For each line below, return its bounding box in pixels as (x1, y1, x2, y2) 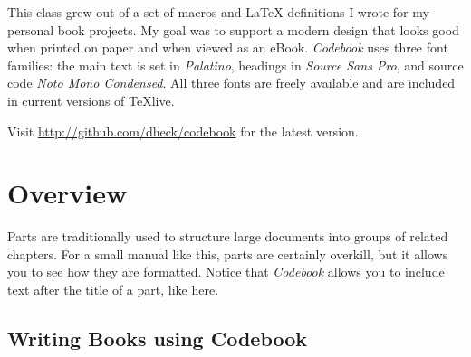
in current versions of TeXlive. (7, 90, 175, 109)
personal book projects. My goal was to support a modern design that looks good (7, 20, 459, 39)
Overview (7, 174, 128, 211)
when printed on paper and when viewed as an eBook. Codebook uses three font (7, 38, 448, 57)
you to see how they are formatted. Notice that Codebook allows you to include (7, 262, 445, 281)
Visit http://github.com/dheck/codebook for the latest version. (7, 121, 359, 140)
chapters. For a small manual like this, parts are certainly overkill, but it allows (7, 244, 448, 263)
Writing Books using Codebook (7, 324, 308, 352)
